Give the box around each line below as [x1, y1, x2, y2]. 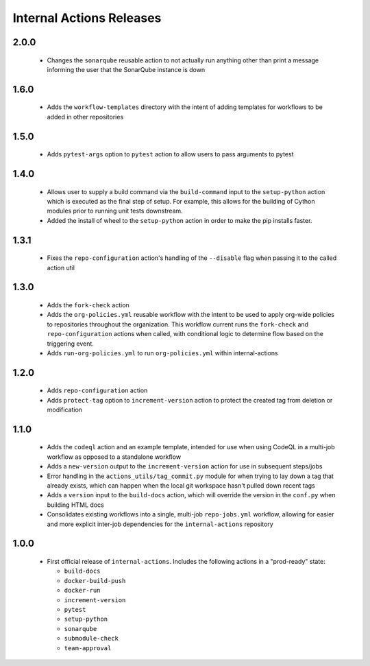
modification [47, 405, 82, 414]
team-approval [64, 644, 112, 652]
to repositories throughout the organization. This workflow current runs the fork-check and [47, 320, 308, 329]
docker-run [64, 586, 101, 595]
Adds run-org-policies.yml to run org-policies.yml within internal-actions [47, 348, 278, 357]
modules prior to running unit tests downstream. [47, 206, 183, 215]
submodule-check [64, 634, 119, 643]
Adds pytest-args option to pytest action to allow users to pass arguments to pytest [47, 150, 294, 158]
